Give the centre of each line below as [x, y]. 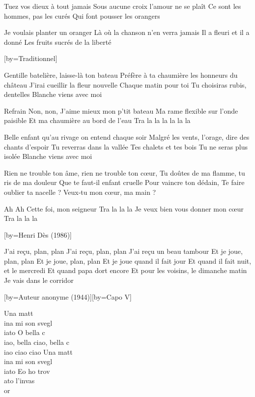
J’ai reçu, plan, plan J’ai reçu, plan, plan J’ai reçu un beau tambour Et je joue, [123, 251]
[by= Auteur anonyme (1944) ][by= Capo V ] [68, 296]
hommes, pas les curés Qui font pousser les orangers [82, 15]
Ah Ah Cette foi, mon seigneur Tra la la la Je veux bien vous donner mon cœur [124, 208]
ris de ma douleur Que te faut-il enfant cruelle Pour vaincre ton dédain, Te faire [124, 182]
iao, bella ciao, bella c [37, 342]
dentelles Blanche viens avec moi [53, 94]
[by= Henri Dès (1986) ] [38, 234]
